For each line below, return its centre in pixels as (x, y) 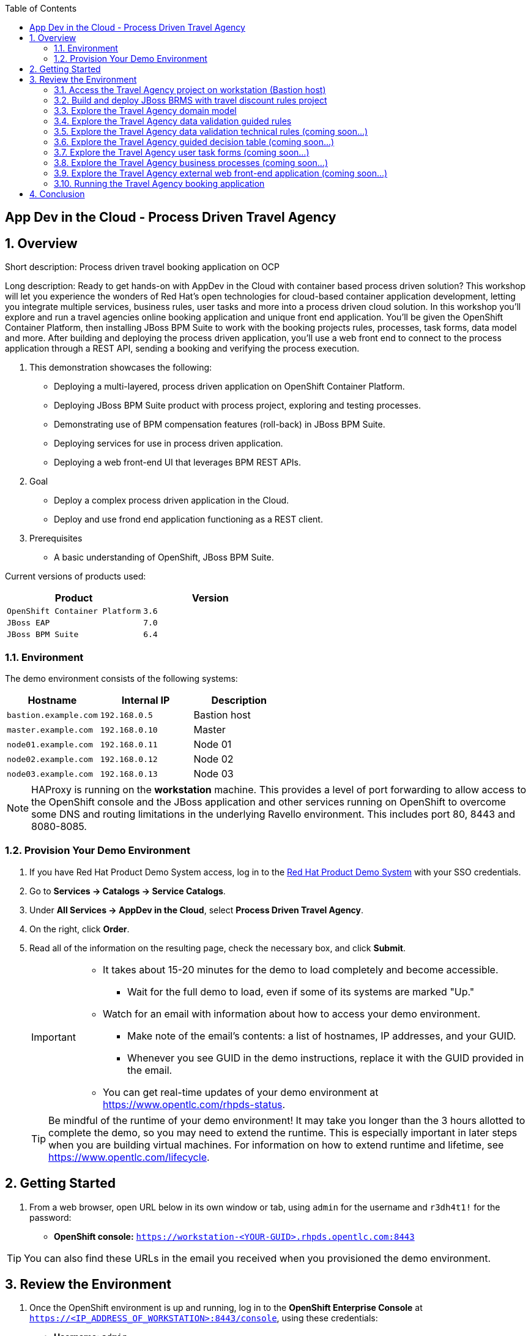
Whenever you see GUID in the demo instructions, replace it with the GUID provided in (325, 1058)
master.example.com (50, 730)
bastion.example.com (52, 715)
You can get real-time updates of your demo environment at (240, 1092)
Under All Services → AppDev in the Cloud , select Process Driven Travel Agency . (197, 910)
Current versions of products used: (76, 576)
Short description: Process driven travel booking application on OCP (143, 267)
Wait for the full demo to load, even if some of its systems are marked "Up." (301, 991)
